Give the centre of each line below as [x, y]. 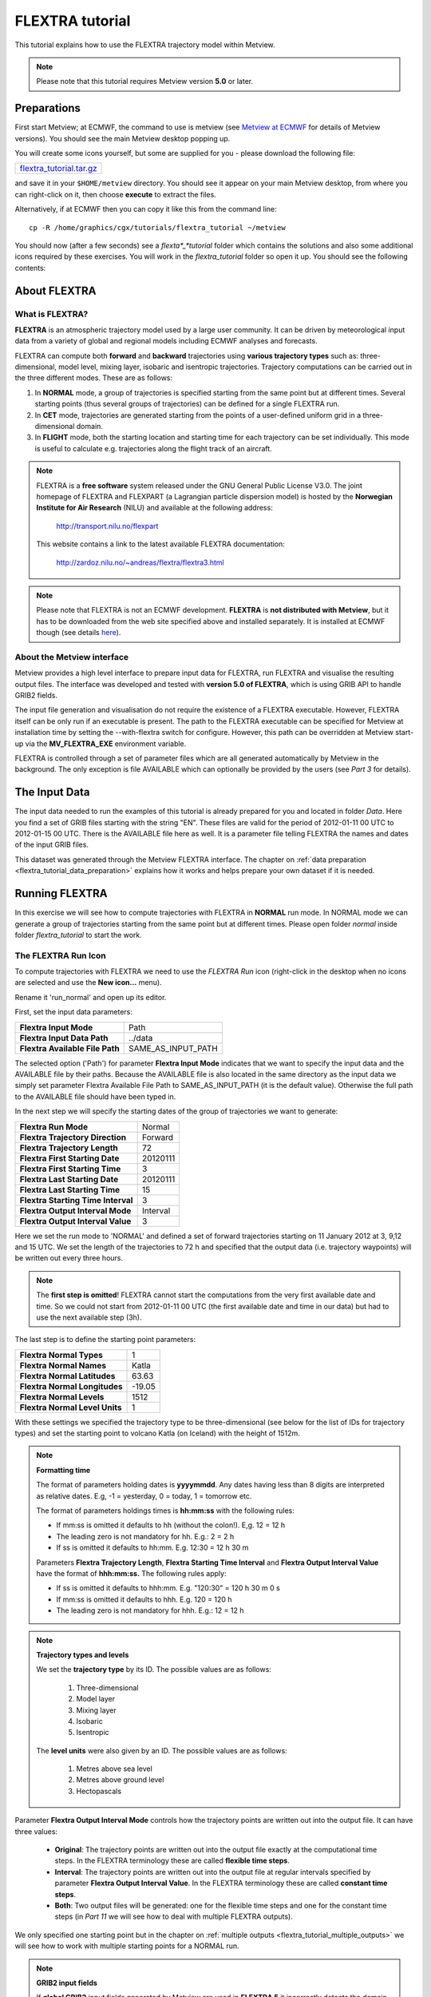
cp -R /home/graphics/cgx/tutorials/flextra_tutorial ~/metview [158, 227]
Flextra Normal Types [61, 1355]
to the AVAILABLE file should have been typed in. [95, 1096]
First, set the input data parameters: [74, 1012]
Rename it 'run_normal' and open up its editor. [91, 997]
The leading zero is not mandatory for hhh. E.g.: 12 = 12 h [150, 1610]
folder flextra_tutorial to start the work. [79, 935]
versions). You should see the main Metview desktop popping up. [123, 138]
